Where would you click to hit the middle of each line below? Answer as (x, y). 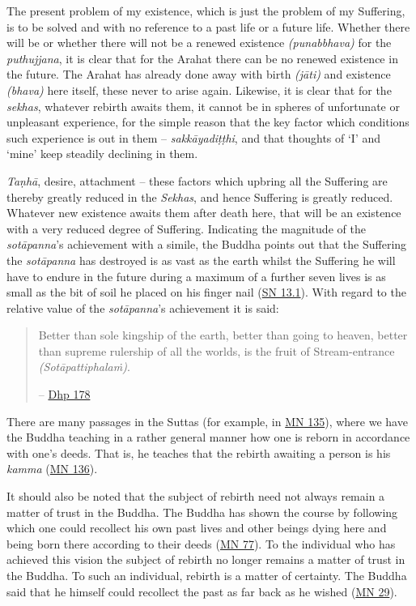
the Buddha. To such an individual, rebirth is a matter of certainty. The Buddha (207, 575)
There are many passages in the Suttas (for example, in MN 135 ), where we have (207, 421)
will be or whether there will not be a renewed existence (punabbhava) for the (199, 43)
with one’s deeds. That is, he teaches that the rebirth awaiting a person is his (199, 452)
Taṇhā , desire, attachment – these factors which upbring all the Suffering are (197, 180)
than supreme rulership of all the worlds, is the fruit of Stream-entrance (216, 350)
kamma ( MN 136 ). (52, 469)
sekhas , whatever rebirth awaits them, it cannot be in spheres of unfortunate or (203, 106)
